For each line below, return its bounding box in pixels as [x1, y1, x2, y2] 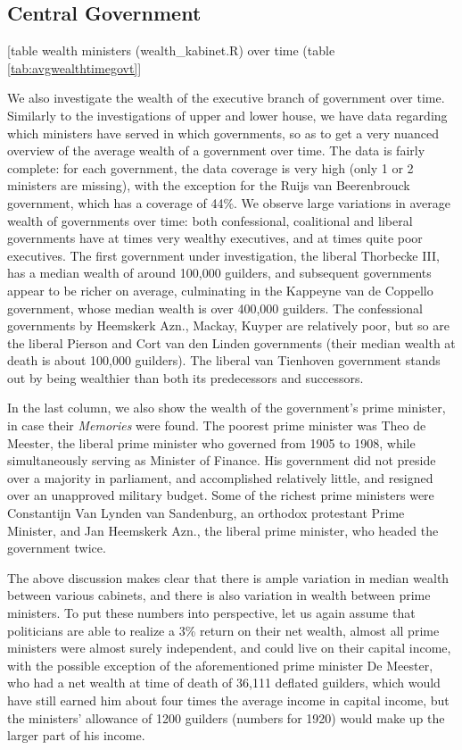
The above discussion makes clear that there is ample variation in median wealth [7, 568, 450, 587]
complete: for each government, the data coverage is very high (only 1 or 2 [7, 158, 414, 177]
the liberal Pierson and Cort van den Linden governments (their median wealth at [7, 333, 456, 352]
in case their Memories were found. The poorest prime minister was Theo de [7, 416, 426, 435]
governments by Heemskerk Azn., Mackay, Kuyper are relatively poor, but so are [7, 316, 450, 335]
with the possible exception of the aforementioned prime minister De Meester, [7, 655, 433, 674]
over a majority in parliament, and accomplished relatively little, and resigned [7, 468, 433, 487]
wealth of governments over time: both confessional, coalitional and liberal [7, 211, 413, 229]
